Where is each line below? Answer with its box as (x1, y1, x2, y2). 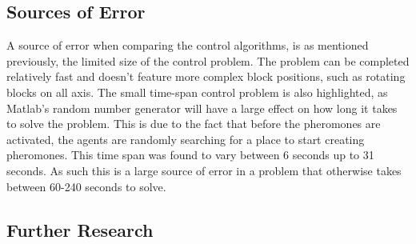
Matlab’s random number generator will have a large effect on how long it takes (6, 99, 398, 116)
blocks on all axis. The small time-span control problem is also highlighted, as (6, 83, 388, 100)
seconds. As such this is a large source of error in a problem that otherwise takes (6, 162, 402, 178)
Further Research (6, 217, 154, 242)
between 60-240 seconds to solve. (6, 178, 166, 194)
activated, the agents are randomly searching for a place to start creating (6, 130, 365, 147)
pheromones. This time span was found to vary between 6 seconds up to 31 (6, 146, 374, 163)
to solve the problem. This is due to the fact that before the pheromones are (6, 115, 381, 132)
